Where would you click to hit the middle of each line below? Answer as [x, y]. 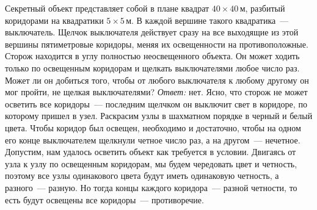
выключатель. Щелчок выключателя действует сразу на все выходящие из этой [152, 32]
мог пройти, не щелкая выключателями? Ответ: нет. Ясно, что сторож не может [156, 92]
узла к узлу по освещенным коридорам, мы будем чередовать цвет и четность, [151, 163]
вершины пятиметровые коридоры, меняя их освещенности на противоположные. [157, 44]
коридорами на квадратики [54, 20]
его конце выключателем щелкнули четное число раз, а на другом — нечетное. [153, 139]
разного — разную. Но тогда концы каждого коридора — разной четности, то [151, 187]
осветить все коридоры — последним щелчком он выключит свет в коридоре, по [156, 103]
